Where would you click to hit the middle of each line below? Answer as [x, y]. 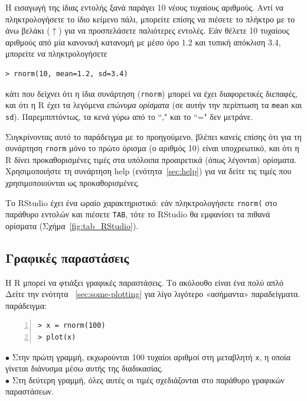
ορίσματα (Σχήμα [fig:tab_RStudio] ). [72, 225]
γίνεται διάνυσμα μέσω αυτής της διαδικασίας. [84, 368]
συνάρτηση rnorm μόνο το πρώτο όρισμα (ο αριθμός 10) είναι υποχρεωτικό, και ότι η [152, 148]
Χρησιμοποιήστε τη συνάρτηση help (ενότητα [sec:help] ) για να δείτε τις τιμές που [148, 171]
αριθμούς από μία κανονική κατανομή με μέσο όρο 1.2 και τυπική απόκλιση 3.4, [143, 42]
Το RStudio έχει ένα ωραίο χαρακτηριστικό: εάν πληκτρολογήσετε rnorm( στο [141, 202]
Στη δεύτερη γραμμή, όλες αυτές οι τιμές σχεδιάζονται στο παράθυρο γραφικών [148, 379]
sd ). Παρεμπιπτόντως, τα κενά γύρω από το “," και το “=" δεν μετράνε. [129, 116]
